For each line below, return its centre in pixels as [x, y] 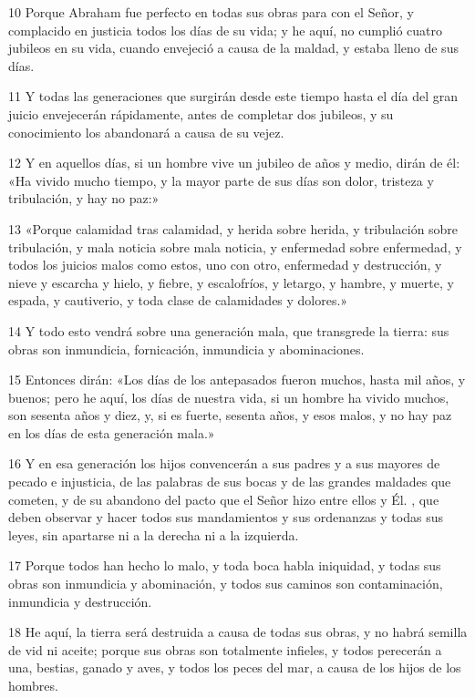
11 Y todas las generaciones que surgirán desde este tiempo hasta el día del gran [233, 96]
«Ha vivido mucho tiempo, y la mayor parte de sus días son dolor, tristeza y [221, 180]
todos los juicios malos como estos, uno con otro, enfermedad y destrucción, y [225, 265]
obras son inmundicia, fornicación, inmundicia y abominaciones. [186, 349]
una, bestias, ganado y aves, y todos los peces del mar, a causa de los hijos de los [235, 667]
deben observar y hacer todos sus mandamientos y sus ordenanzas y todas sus [226, 517]
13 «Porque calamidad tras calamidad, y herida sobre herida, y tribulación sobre [233, 228]
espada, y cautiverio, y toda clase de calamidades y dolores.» [178, 300]
